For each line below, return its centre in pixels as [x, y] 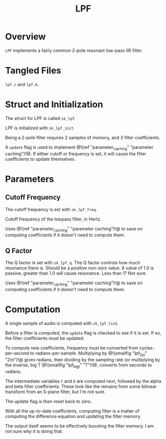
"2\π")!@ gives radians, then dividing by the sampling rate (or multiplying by [83, 359]
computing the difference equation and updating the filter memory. [73, 416]
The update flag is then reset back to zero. [49, 401]
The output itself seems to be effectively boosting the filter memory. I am [80, 426]
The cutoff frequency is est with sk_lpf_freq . [51, 209]
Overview [26, 37]
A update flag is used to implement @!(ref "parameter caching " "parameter [79, 148]
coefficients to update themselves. [40, 159]
